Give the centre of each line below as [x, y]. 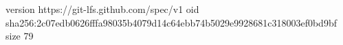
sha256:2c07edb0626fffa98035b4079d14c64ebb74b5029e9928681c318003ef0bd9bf [171, 22]
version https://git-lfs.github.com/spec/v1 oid [102, 9]
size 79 [20, 36]
